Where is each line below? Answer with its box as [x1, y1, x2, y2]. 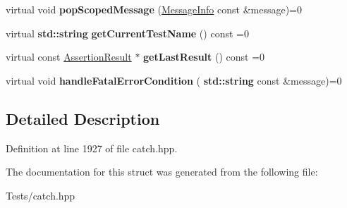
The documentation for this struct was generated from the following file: [6, 164, 318, 179]
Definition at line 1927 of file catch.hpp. [6, 140, 178, 155]
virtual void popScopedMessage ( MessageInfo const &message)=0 [6, 2, 302, 16]
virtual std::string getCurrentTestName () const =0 [6, 25, 249, 40]
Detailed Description [6, 107, 160, 129]
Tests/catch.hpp [6, 188, 75, 202]
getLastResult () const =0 [143, 49, 265, 64]
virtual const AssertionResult [6, 49, 132, 64]
